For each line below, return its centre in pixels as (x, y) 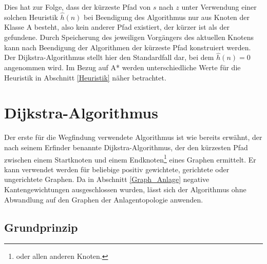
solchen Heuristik (31, 17)
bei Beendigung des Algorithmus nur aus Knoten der (167, 17)
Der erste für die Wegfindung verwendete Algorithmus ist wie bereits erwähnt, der (133, 137)
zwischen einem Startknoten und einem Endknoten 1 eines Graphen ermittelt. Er (130, 158)
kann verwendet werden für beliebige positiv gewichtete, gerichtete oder (117, 169)
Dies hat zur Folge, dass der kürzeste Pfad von (78, 7)
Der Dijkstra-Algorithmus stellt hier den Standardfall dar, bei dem (109, 57)
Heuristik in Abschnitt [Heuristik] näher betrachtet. (85, 77)
